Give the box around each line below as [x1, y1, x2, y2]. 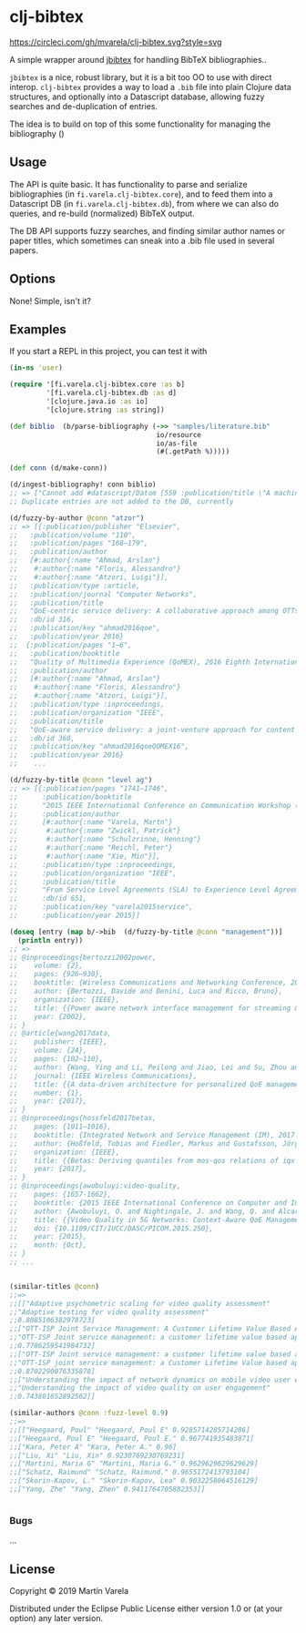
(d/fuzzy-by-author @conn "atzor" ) [9, 513, 145, 523]
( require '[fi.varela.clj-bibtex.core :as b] [9, 380, 185, 389]
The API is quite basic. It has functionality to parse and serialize [9, 179, 248, 189]
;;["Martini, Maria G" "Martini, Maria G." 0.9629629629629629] [9, 1459, 259, 1468]
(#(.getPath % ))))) [156, 447, 230, 456]
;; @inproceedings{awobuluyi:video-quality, [9, 1181, 181, 1190]
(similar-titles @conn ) [9, 1281, 100, 1291]
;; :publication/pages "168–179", [9, 539, 148, 548]
